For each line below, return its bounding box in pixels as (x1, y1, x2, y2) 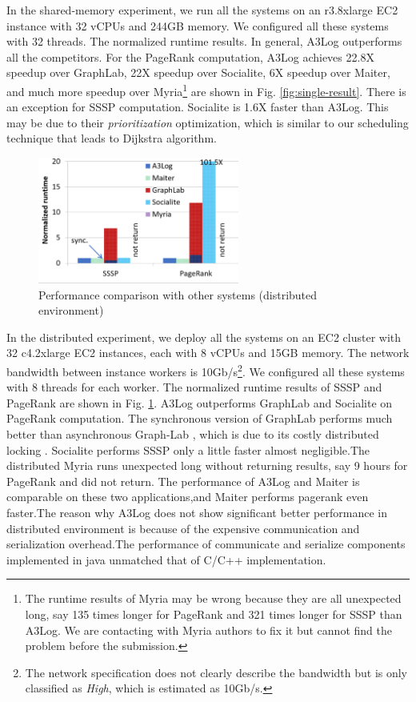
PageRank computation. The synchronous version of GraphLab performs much (6, 410, 393, 427)
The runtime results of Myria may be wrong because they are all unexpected (25, 590, 402, 607)
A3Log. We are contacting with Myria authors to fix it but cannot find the (25, 621, 392, 638)
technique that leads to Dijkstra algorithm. (6, 130, 217, 146)
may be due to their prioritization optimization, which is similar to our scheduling (6, 114, 409, 130)
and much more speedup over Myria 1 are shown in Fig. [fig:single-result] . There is (6, 80, 406, 99)
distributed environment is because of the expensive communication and (6, 519, 360, 536)
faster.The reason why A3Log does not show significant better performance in (6, 503, 387, 520)
